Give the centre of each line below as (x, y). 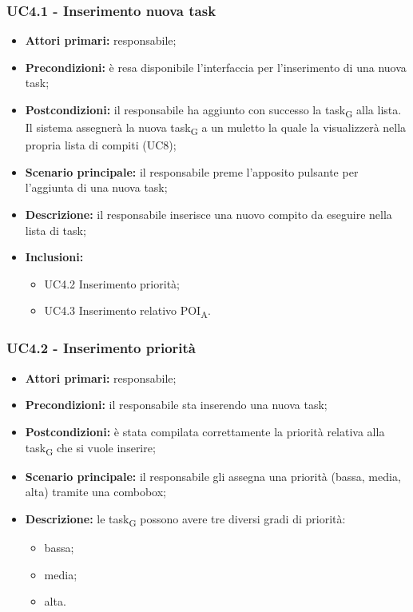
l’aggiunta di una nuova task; (96, 187)
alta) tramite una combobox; (96, 492)
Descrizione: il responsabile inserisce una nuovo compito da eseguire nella (208, 215)
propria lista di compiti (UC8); (101, 145)
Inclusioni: (54, 257)
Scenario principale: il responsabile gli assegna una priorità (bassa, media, (213, 476)
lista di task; (56, 230)
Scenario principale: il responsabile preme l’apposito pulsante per (192, 171)
